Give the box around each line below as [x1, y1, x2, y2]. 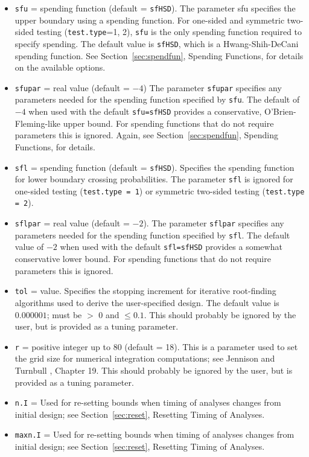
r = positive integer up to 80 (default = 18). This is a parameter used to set [14, 340, 298, 353]
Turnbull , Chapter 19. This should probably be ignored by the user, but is [14, 363, 293, 376]
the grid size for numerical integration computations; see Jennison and [14, 352, 275, 365]
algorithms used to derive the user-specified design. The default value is [14, 296, 279, 308]
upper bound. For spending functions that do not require [63, 117, 274, 129]
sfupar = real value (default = [14, 81, 130, 94]
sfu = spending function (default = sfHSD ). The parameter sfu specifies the [14, 2, 296, 14]
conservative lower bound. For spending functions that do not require [14, 252, 271, 265]
